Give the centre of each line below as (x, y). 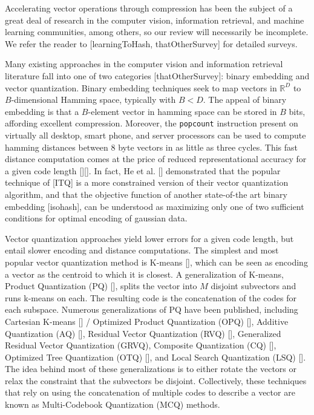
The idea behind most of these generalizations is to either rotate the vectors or (151, 369)
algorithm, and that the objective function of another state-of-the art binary (146, 194)
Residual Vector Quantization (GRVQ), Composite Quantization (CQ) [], (141, 345)
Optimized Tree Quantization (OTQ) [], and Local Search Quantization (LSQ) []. (155, 357)
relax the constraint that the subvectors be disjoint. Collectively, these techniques (156, 380)
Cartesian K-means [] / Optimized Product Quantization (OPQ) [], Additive (147, 321)
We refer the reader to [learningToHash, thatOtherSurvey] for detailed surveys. (151, 43)
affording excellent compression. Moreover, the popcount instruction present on (152, 123)
